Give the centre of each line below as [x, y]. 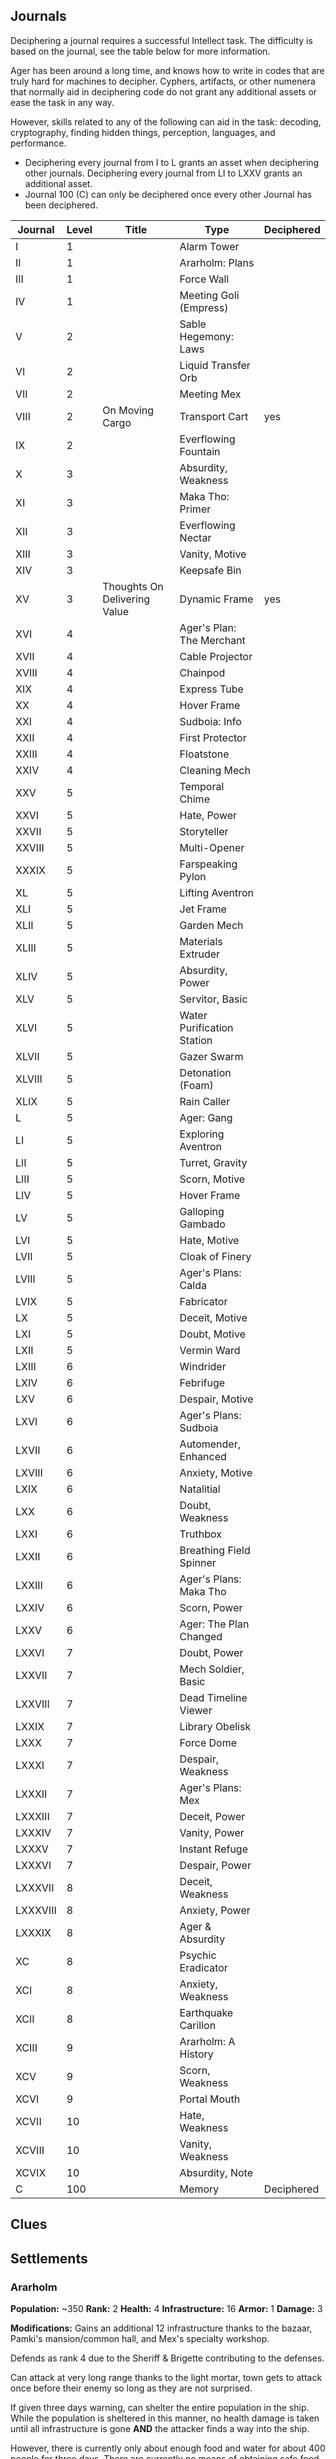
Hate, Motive [209, 1240]
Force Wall [204, 279]
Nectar [195, 537]
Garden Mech [211, 925]
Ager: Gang [206, 1117]
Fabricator [203, 1301]
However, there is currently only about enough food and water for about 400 [168, 2448]
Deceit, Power [212, 1816]
